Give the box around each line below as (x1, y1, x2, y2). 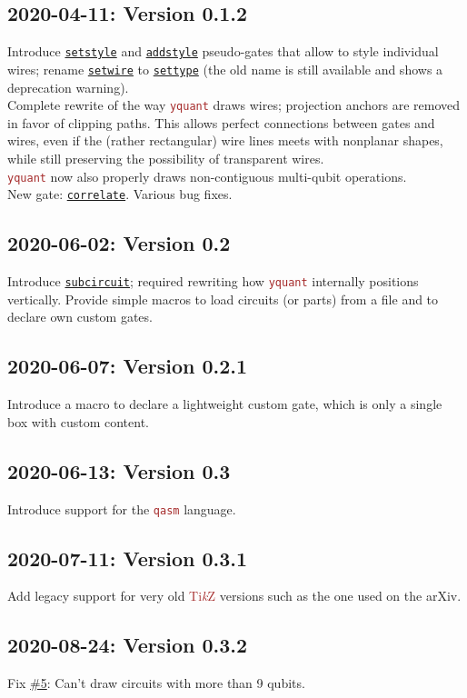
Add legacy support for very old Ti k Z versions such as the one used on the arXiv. (7, 586, 462, 605)
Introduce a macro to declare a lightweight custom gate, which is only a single (7, 394, 442, 414)
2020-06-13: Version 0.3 (7, 456, 231, 484)
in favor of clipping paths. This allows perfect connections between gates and (7, 113, 435, 132)
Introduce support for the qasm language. (7, 499, 236, 518)
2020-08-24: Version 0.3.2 (7, 631, 248, 659)
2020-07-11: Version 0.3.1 (7, 543, 248, 572)
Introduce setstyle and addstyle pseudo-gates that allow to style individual (7, 42, 439, 61)
